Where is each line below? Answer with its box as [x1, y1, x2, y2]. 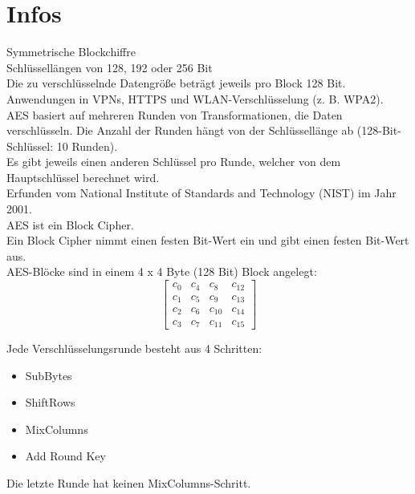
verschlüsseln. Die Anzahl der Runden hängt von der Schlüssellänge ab [6, 122, 354, 139]
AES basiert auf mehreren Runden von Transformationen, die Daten [6, 106, 343, 123]
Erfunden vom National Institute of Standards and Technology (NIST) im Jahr [6, 184, 397, 201]
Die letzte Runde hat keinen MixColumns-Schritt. [6, 474, 251, 491]
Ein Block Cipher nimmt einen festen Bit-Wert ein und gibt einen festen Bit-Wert [6, 232, 409, 249]
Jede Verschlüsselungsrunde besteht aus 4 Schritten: [6, 339, 262, 356]
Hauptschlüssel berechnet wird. [6, 168, 160, 185]
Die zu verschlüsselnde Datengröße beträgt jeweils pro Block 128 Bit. [6, 75, 346, 91]
